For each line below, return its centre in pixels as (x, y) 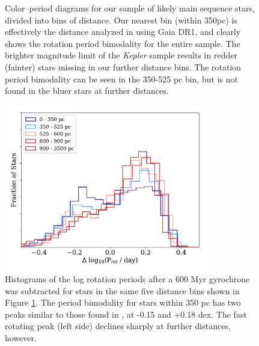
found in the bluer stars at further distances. (87, 91)
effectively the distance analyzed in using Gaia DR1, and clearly (123, 32)
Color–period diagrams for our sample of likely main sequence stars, (130, 8)
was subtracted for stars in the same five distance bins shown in (122, 290)
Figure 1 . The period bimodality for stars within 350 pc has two (123, 302)
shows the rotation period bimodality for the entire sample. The (123, 43)
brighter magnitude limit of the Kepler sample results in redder (121, 55)
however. (21, 337)
